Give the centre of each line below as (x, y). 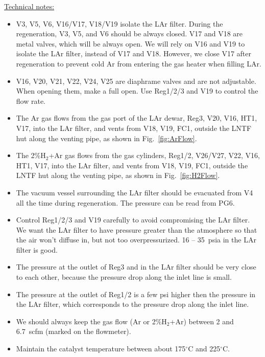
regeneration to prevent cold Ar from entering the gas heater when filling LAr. (139, 63)
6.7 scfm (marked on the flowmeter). (74, 331)
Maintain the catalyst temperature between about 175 (101, 349)
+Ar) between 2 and (202, 321)
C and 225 (204, 349)
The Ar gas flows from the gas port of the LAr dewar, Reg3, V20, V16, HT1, (137, 118)
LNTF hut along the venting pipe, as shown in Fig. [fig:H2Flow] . (118, 175)
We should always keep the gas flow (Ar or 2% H (91, 321)
